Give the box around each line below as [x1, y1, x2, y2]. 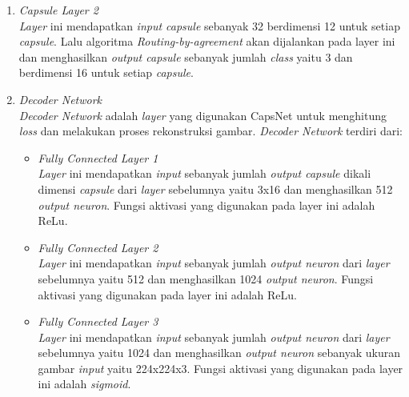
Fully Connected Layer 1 [38, 149, 158, 166]
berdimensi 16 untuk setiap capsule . [18, 64, 194, 81]
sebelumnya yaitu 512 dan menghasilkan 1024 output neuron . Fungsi [38, 270, 374, 287]
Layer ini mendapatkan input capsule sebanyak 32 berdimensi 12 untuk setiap [18, 17, 400, 34]
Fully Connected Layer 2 [38, 239, 158, 255]
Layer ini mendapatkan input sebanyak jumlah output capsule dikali [38, 165, 371, 182]
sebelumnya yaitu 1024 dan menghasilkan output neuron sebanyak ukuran [38, 344, 400, 361]
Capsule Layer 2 [18, 2, 98, 18]
